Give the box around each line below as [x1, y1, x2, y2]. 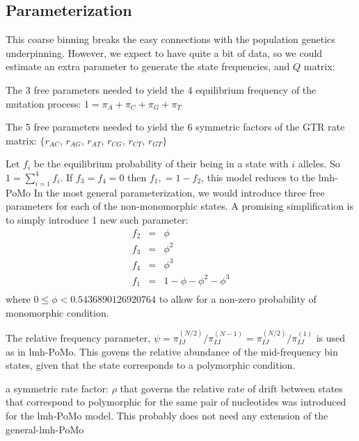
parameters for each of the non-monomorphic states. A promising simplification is [6, 199, 353, 213]
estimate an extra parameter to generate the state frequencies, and [6, 59, 290, 74]
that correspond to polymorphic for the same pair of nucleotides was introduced [6, 394, 346, 409]
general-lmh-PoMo [6, 422, 84, 436]
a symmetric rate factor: [6, 381, 109, 395]
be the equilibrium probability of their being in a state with [33, 156, 289, 171]
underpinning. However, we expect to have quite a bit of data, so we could [6, 45, 323, 60]
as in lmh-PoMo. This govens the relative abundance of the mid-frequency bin [6, 344, 338, 358]
